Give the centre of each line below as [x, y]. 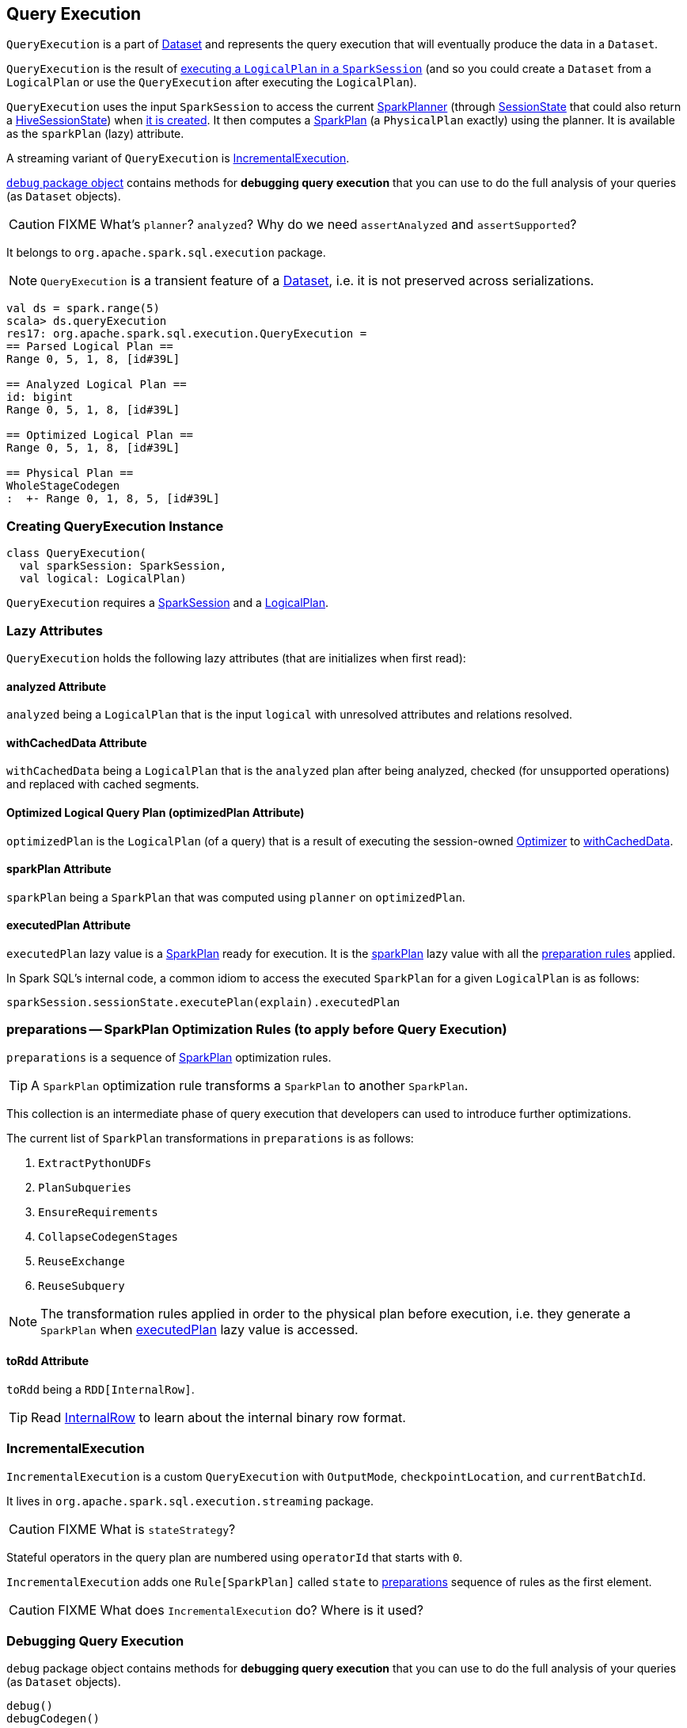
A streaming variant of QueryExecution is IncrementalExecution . [178, 158]
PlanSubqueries [85, 1187]
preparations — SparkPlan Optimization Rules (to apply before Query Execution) [257, 1030]
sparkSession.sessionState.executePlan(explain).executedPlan [203, 1003]
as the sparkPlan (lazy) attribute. [95, 134]
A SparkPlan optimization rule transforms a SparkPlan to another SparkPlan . [250, 1085]
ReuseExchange [82, 1261]
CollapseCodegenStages [108, 1236]
